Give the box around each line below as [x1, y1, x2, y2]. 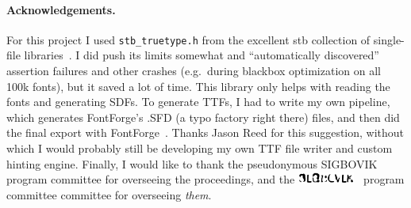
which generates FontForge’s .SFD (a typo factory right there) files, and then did [6, 108, 400, 125]
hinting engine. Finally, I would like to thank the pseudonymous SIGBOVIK [6, 155, 378, 172]
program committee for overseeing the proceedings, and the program [6, 171, 405, 187]
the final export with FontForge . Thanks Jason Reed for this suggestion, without [6, 124, 405, 141]
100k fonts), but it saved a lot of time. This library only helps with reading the [6, 78, 390, 94]
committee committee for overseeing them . [6, 186, 212, 202]
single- [373, 31, 405, 47]
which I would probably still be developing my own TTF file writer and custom [6, 140, 393, 157]
